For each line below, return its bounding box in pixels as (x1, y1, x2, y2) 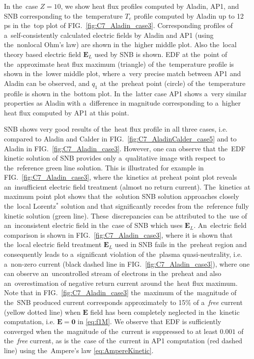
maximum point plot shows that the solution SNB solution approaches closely (4, 191, 239, 201)
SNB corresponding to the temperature (4, 10, 123, 21)
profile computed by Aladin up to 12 (134, 10, 244, 21)
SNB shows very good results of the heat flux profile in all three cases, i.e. (4, 124, 228, 134)
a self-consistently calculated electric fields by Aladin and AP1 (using (4, 29, 214, 40)
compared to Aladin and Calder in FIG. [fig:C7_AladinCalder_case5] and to (4, 133, 237, 143)
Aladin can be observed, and (4, 78, 90, 88)
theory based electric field (4, 49, 81, 59)
